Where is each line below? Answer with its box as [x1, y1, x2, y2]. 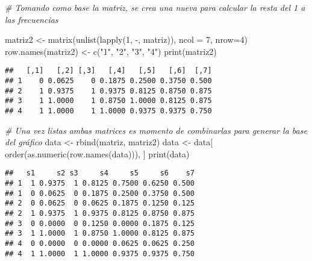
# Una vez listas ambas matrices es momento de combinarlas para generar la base [5, 124, 307, 136]
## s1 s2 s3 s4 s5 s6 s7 [5, 169, 195, 178]
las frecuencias [5, 13, 58, 25]
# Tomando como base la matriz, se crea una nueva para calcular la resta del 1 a [5, 1, 305, 13]
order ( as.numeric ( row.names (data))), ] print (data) [5, 147, 190, 160]
